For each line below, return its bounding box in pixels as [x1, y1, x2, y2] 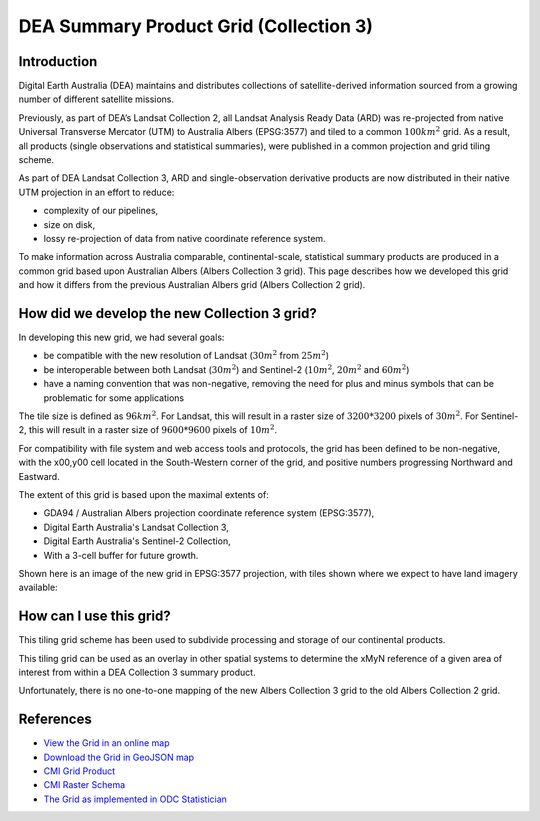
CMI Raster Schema [43, 779, 126, 791]
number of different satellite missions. [18, 93, 175, 105]
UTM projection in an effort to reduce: [18, 186, 175, 198]
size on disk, [43, 218, 96, 230]
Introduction [18, 53, 98, 70]
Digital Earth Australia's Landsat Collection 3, [43, 521, 229, 533]
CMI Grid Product [43, 765, 116, 777]
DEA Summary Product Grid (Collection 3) [18, 15, 374, 37]
